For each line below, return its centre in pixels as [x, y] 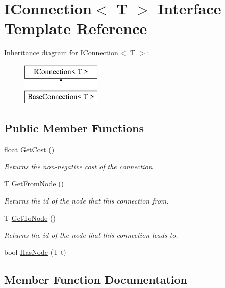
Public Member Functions [74, 128]
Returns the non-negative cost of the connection [78, 166]
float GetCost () [29, 149]
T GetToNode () [30, 218]
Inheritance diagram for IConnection [61, 53]
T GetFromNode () [34, 183]
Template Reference [76, 28]
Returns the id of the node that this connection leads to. [91, 235]
